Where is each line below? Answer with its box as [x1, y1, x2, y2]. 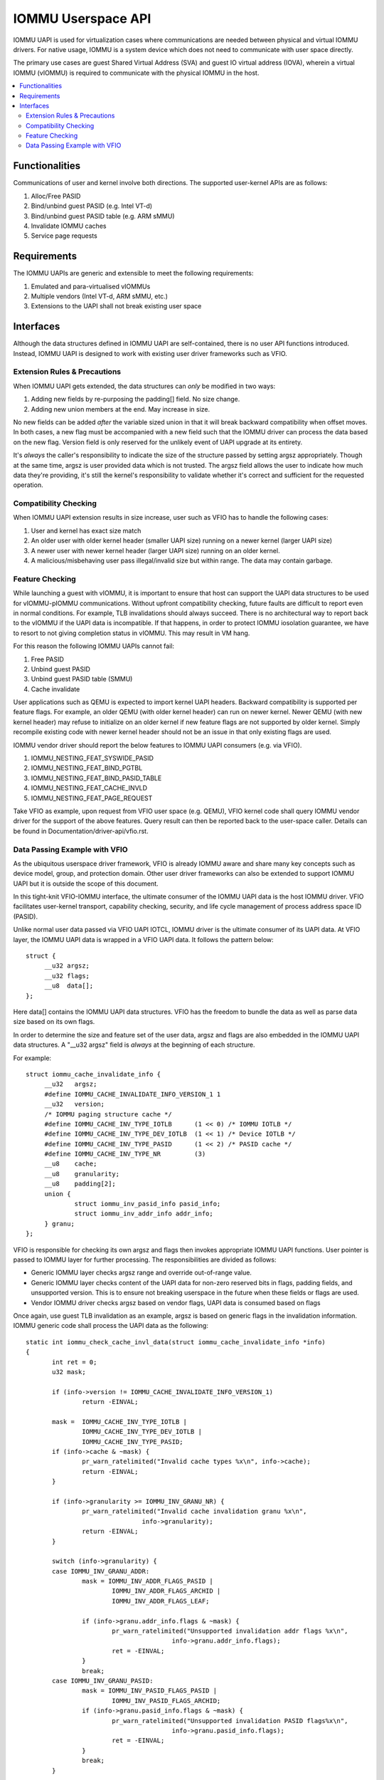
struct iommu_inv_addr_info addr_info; [74, 1210, 213, 1218]
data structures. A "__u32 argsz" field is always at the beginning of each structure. [13, 1040, 255, 1049]
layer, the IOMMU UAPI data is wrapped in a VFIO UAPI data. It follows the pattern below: [13, 935, 274, 943]
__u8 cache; [44, 1160, 97, 1168]
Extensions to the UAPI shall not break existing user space [31, 302, 202, 310]
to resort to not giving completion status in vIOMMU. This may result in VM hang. [13, 629, 250, 637]
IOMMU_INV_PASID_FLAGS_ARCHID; [111, 1697, 221, 1705]
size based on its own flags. [13, 1017, 95, 1026]
